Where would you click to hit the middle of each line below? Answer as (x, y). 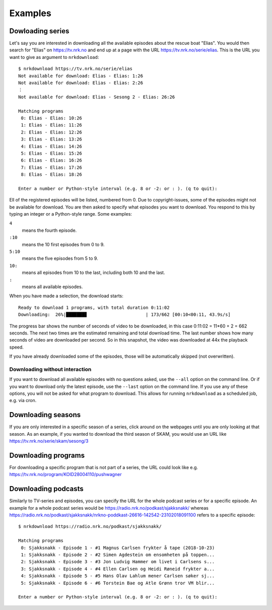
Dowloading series (39, 31)
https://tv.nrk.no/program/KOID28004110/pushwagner (65, 475)
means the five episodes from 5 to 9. (60, 258)
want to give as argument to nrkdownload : (54, 57)
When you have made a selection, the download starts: (66, 296)
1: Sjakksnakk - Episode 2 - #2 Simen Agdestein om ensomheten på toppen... (118, 555)
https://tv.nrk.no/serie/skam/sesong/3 (49, 441)
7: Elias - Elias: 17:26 (52, 167)
